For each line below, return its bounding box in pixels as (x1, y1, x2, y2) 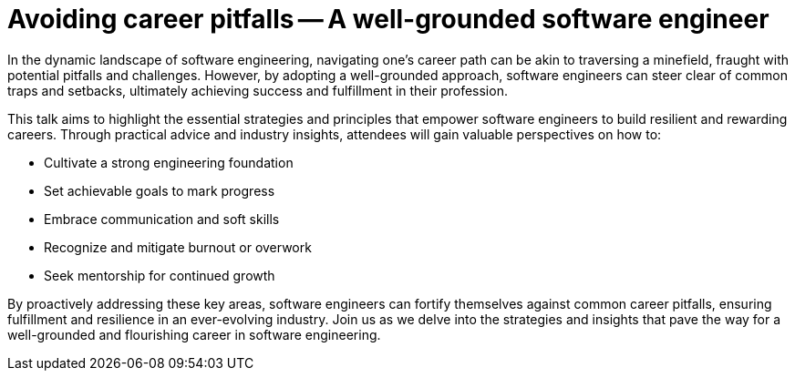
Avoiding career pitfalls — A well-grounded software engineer (7, 4, 769, 35)
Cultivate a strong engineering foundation (44, 154, 294, 170)
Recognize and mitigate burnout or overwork (44, 239, 312, 255)
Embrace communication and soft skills (44, 210, 280, 227)
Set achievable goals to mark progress (44, 182, 275, 199)
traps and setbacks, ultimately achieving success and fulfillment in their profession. (7, 82, 508, 98)
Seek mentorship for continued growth (44, 267, 275, 283)
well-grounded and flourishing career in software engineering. (7, 326, 381, 342)
